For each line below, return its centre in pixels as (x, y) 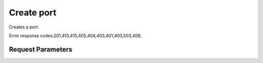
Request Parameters (41, 49)
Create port (33, 13)
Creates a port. (24, 27)
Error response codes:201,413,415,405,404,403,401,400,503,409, (75, 36)
